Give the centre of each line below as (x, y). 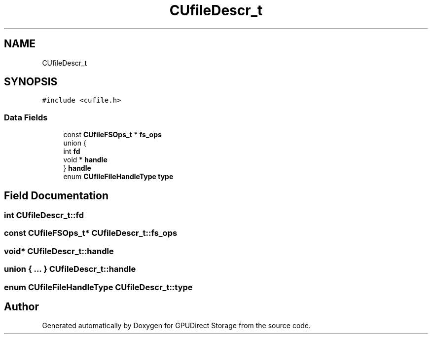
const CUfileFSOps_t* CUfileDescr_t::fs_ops (91, 233)
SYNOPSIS (31, 82)
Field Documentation (56, 195)
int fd (72, 151)
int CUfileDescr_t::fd (44, 215)
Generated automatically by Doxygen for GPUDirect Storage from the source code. (177, 326)
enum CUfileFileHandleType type (118, 177)
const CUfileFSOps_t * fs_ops (112, 135)
